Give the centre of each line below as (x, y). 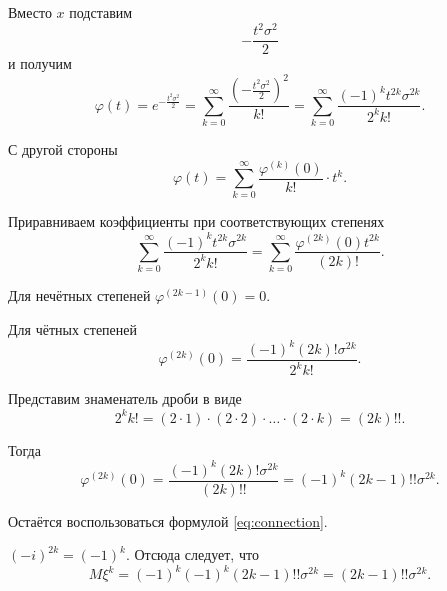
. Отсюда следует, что (192, 554)
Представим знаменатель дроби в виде (125, 398)
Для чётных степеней (73, 328)
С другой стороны (63, 149)
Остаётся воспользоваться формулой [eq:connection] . (168, 520)
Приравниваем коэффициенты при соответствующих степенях (196, 221)
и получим (40, 63)
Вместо (30, 12)
